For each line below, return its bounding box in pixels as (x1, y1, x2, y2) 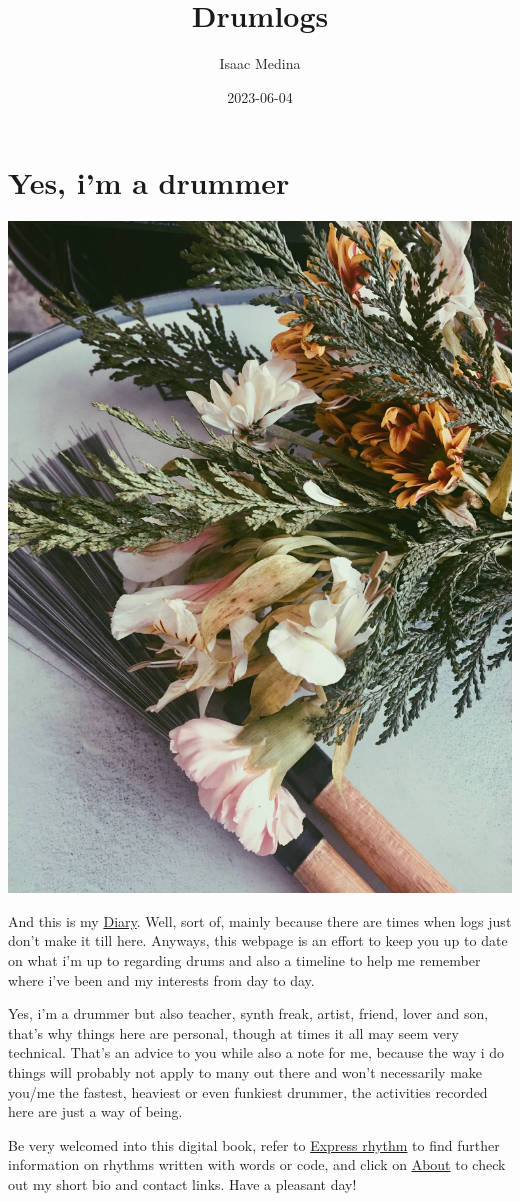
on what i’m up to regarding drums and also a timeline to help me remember (8, 950, 481, 971)
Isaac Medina (219, 53, 301, 74)
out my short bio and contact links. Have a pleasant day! (8, 1173, 357, 1194)
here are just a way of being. (8, 1101, 183, 1122)
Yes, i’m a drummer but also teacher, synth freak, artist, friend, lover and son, (8, 1003, 489, 1024)
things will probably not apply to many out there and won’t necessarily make (8, 1062, 483, 1082)
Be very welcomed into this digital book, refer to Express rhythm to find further (8, 1134, 500, 1155)
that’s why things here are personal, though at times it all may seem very (8, 1022, 459, 1043)
